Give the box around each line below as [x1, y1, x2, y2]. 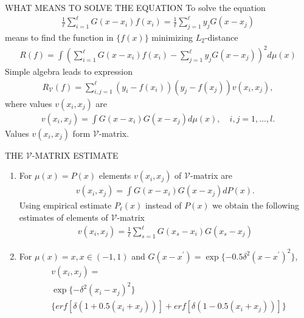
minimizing [151, 30, 193, 43]
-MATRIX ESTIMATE [32, 148, 119, 161]
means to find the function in [5, 30, 114, 43]
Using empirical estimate [19, 199, 112, 212]
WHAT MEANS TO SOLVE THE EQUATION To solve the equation [5, 1, 266, 13]
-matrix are [190, 169, 232, 182]
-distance [204, 30, 238, 43]
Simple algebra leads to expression [5, 65, 133, 78]
